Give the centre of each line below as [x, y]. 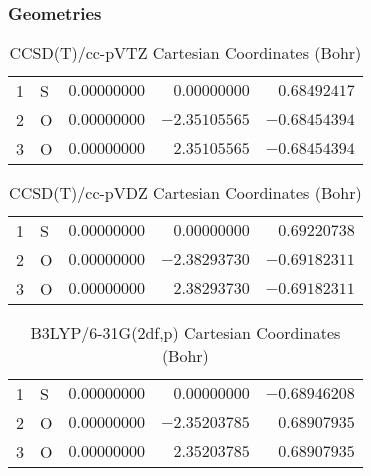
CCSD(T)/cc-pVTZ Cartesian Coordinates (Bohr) [185, 52]
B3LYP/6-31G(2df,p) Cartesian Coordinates [185, 332]
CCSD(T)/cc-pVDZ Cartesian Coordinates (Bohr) [185, 192]
